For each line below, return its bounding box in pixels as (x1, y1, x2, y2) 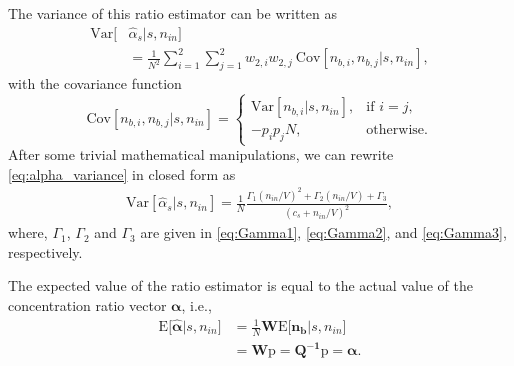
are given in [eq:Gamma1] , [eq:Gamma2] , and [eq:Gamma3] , (140, 222, 507, 243)
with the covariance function (8, 73, 182, 94)
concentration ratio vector (8, 294, 167, 315)
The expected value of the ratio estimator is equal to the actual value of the (8, 275, 473, 296)
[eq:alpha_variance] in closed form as (8, 163, 236, 184)
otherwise (366, 123, 425, 138)
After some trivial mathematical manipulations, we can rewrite (8, 144, 394, 165)
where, (8, 222, 48, 243)
